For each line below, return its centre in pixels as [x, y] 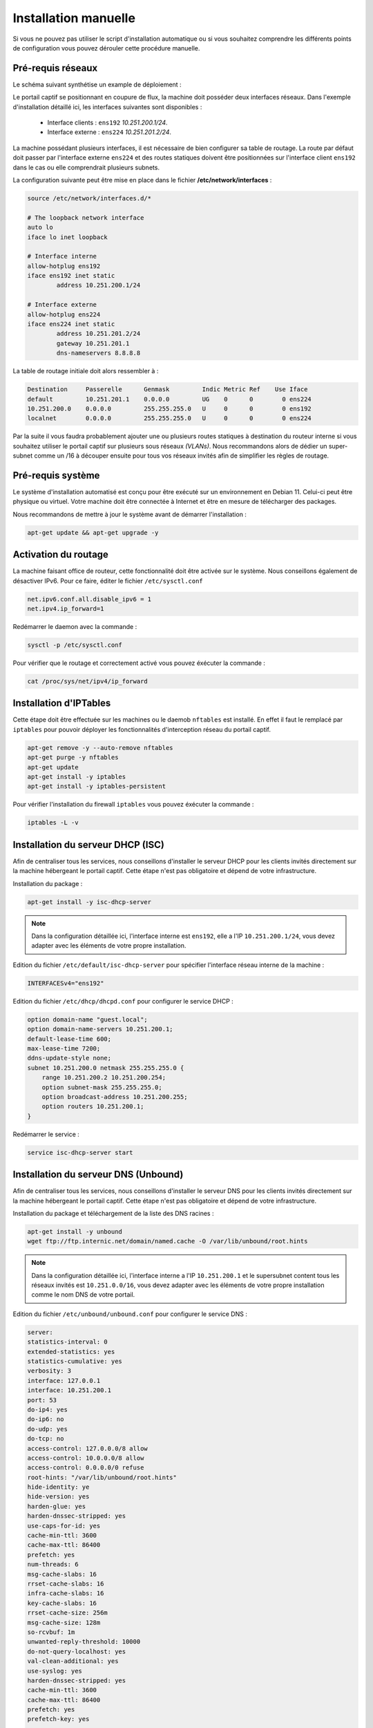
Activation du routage [60, 555]
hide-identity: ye [58, 1487]
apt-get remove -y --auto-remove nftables [100, 748]
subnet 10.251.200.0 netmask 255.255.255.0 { [106, 1068]
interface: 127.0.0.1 [64, 1380]
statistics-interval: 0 [68, 1342]
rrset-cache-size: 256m [68, 1613]
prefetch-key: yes [58, 1719]
